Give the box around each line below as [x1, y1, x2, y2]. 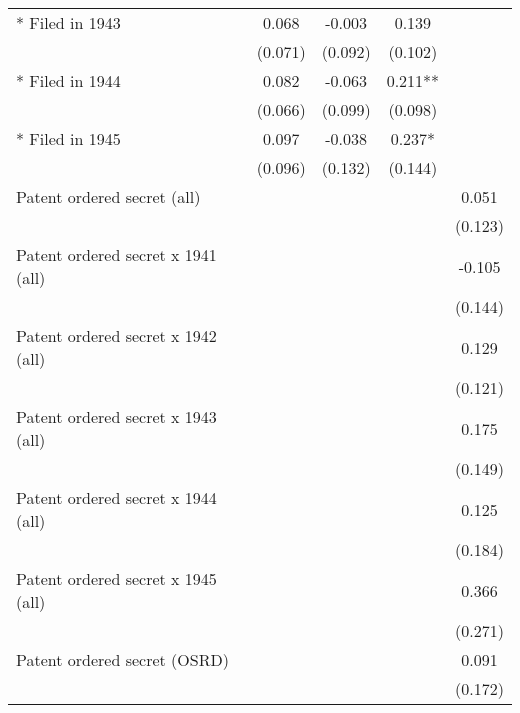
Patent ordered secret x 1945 [16, 567, 217, 590]
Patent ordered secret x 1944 [16, 486, 217, 509]
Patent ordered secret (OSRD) [16, 648, 229, 671]
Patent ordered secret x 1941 [16, 243, 217, 266]
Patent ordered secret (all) [16, 185, 201, 208]
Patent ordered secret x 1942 [16, 324, 217, 347]
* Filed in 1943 [16, 11, 121, 34]
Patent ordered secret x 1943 [16, 405, 217, 428]
